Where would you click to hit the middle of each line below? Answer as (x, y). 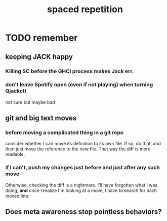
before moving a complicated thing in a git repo (65, 133)
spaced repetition (85, 9)
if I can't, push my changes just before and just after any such (83, 168)
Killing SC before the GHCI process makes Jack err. (70, 71)
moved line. (17, 196)
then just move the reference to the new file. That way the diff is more (78, 149)
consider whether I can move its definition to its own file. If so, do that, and (83, 144)
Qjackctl (16, 91)
